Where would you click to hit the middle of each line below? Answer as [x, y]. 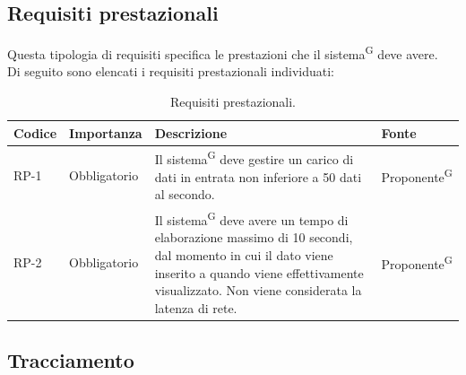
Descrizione [191, 132]
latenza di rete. [196, 307]
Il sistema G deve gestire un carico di [254, 158]
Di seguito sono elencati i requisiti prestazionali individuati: [171, 71]
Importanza [106, 132]
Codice [35, 132]
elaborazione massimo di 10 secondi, [254, 237]
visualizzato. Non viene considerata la [258, 290]
